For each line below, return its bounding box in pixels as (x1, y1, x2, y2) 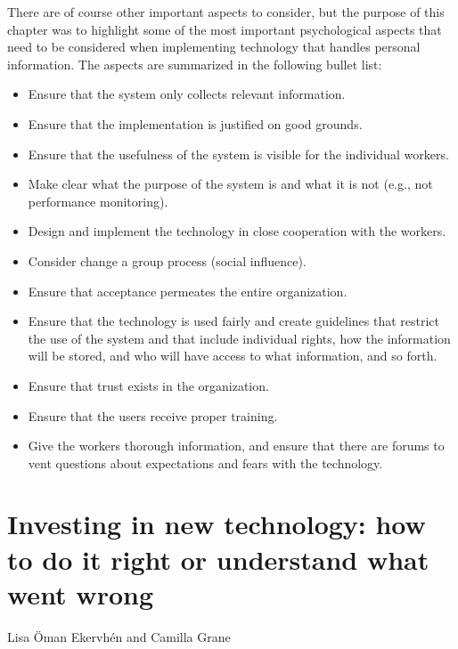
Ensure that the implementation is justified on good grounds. (28, 114, 363, 133)
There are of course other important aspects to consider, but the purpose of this (7, 3, 445, 20)
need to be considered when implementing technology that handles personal (7, 37, 421, 56)
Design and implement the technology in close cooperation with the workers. (28, 222, 446, 240)
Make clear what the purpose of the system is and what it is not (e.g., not (28, 174, 433, 193)
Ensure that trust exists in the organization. (28, 376, 269, 394)
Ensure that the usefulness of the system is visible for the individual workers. (28, 144, 449, 163)
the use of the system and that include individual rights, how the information (28, 329, 451, 347)
